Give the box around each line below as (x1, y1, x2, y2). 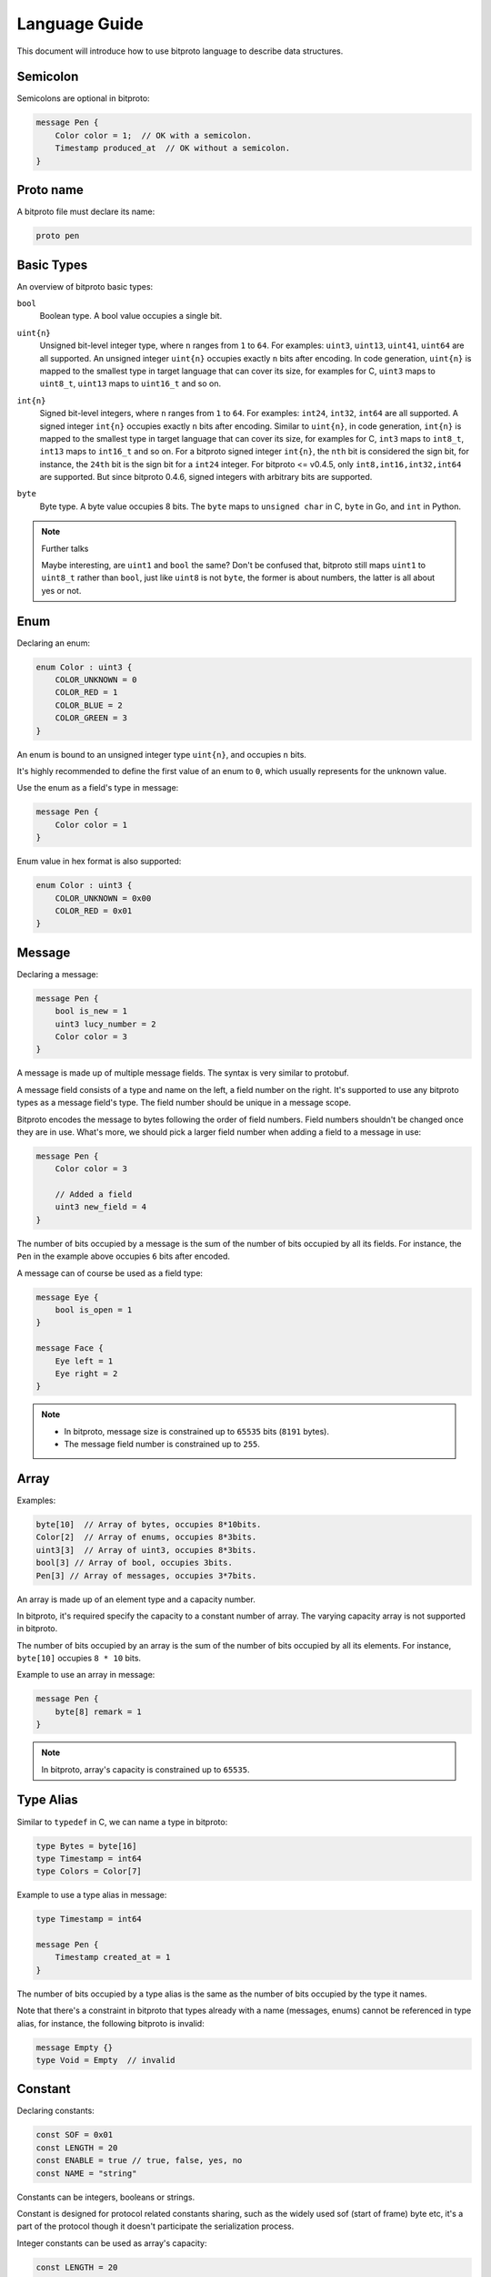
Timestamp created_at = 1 (55, 1952, 171, 1963)
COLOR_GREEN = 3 (55, 713, 127, 723)
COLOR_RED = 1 (55, 688, 118, 698)
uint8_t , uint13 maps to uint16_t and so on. (39, 378, 222, 389)
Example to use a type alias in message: (16, 1890, 167, 1901)
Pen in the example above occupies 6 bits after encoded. (16, 1251, 231, 1261)
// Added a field (55, 1190, 133, 1200)
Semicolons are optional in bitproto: (16, 93, 150, 104)
